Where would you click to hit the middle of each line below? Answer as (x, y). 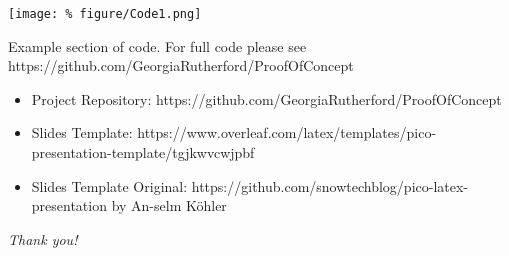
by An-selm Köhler (169, 205)
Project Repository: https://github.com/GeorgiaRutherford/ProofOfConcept (266, 98)
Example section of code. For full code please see (157, 45)
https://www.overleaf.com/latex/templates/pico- (287, 132)
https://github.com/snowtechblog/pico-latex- (330, 185)
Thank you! (43, 238)
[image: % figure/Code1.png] (105, 14)
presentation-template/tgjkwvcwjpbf (143, 152)
